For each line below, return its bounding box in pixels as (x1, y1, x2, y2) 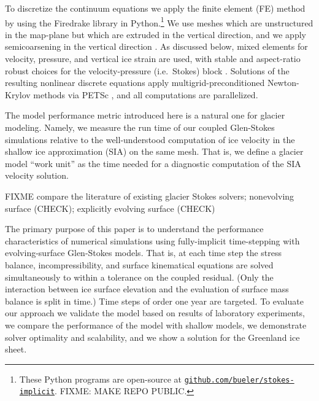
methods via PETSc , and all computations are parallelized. (33, 88, 258, 101)
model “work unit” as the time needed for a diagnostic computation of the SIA (5, 157, 301, 169)
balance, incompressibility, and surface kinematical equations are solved (5, 258, 274, 271)
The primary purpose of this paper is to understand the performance (5, 222, 264, 235)
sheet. (5, 343, 27, 356)
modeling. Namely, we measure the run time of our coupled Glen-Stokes (5, 121, 275, 133)
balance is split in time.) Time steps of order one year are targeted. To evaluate (5, 294, 304, 307)
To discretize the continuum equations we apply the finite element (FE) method (5, 2, 306, 14)
